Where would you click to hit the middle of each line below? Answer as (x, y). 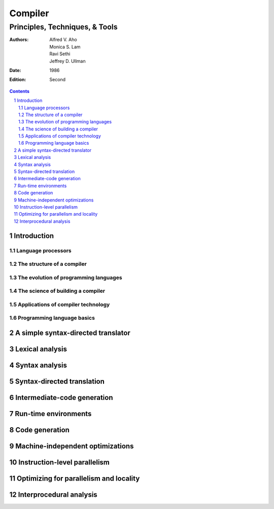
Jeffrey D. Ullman (67, 61)
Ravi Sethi (60, 54)
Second (58, 80)
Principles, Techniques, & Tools (63, 27)
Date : (15, 70)
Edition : (18, 80)
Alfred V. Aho (63, 40)
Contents (20, 91)
